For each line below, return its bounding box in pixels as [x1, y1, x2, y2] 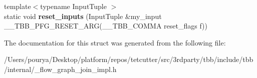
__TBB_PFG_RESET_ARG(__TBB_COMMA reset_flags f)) [4, 20, 207, 31]
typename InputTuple [40, 1, 107, 11]
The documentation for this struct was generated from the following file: [4, 37, 226, 47]
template [4, 1, 31, 11]
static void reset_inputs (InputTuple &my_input [4, 10, 162, 21]
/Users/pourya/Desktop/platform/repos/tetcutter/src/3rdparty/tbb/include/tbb [4, 54, 253, 64]
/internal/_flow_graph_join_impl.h [4, 63, 117, 74]
